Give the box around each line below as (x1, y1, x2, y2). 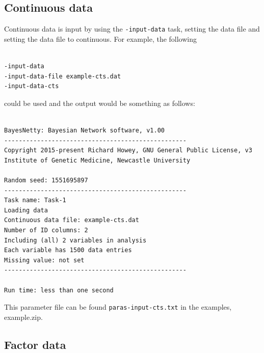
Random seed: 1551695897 (4, 176, 88, 184)
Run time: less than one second (4, 286, 114, 294)
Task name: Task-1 (4, 197, 66, 204)
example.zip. (4, 311, 43, 322)
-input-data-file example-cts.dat (4, 72, 121, 80)
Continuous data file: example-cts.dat (4, 216, 139, 224)
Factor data (4, 336, 66, 352)
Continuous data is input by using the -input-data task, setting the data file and (4, 23, 260, 34)
